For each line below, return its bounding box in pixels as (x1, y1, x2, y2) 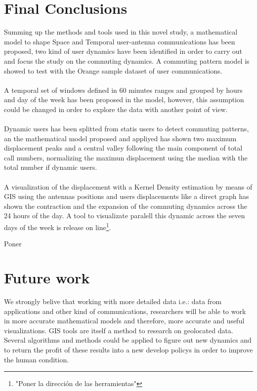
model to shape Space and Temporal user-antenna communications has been (4, 36, 235, 46)
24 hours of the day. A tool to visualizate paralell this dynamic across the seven (4, 210, 245, 221)
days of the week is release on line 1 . (4, 221, 111, 232)
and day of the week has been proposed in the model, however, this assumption (4, 94, 244, 105)
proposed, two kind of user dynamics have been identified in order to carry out (4, 46, 242, 56)
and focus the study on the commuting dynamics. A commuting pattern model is (4, 55, 250, 66)
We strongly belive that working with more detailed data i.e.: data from (4, 296, 222, 306)
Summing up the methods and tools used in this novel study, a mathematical (4, 27, 238, 37)
